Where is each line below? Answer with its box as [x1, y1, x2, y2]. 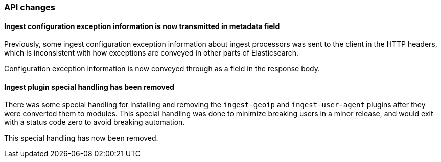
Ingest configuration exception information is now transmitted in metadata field [4, 21, 280, 31]
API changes [4, 2, 56, 12]
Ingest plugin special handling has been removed [4, 82, 174, 91]
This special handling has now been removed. [4, 133, 158, 143]
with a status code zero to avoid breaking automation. [4, 118, 185, 127]
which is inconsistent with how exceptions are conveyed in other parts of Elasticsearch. [4, 48, 298, 58]
